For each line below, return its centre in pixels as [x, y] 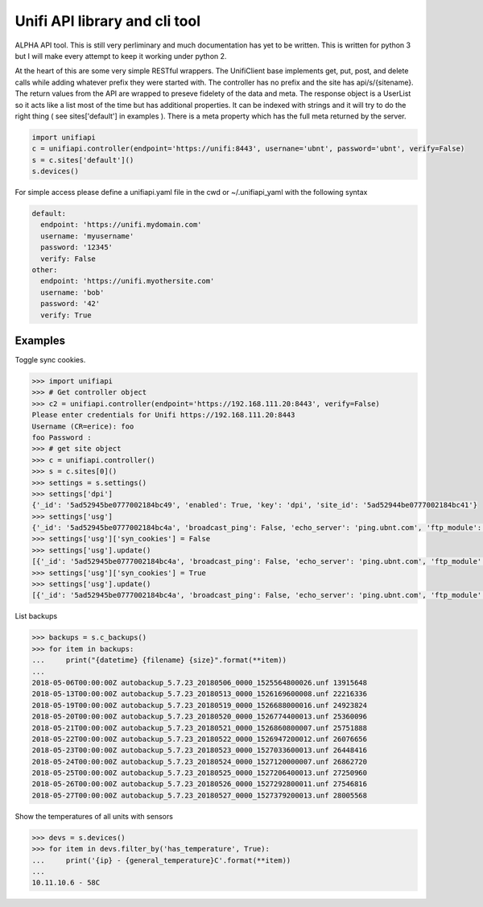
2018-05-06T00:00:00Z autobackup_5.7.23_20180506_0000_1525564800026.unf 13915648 [200, 682]
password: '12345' [76, 247]
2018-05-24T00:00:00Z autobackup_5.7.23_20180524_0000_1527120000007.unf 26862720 [200, 762]
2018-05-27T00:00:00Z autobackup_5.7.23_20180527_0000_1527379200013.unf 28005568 [200, 795]
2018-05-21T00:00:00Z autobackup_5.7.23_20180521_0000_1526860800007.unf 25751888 [200, 728]
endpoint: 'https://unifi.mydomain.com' [121, 225]
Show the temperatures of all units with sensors [94, 816]
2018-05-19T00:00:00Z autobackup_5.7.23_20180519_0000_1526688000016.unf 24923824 [200, 705]
